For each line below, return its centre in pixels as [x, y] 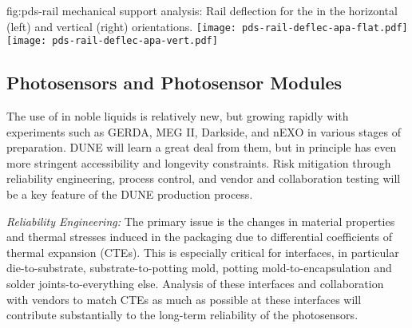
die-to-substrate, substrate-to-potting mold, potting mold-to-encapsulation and [199, 268]
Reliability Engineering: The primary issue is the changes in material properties [201, 221]
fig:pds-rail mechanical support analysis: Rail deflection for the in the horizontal [202, 10]
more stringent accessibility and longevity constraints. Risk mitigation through [199, 162]
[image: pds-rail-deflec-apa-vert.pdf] [112, 41]
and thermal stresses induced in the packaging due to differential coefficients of [200, 237]
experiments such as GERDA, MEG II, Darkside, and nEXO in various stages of [204, 131]
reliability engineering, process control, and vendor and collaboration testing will [204, 178]
